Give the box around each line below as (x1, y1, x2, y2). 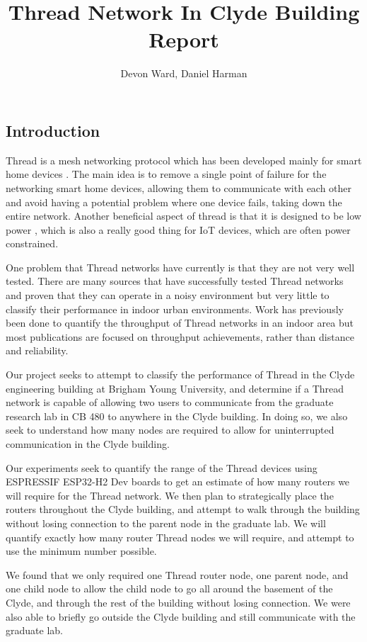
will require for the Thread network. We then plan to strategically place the (6, 488, 334, 502)
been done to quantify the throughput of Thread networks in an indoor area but (6, 315, 354, 330)
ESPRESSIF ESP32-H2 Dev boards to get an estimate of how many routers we (6, 474, 350, 489)
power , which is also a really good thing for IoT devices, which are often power (6, 222, 351, 237)
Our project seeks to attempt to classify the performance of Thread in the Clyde (6, 367, 355, 382)
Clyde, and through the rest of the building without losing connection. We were (6, 595, 351, 609)
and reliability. (6, 343, 69, 358)
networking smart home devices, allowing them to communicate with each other (6, 180, 352, 195)
